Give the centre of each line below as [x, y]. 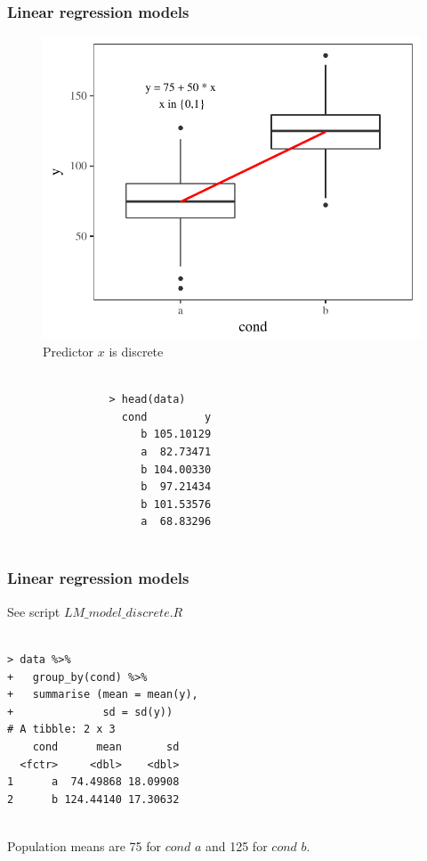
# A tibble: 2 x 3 [61, 730]
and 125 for [236, 845]
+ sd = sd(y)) [90, 712]
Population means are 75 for [85, 845]
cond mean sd [106, 746]
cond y [166, 417]
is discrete [136, 351]
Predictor [68, 351]
